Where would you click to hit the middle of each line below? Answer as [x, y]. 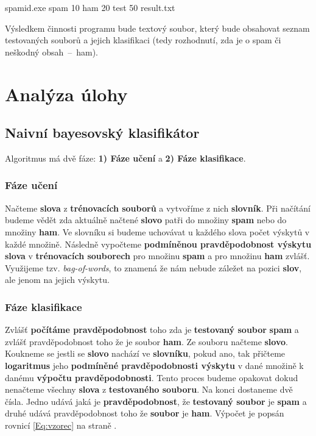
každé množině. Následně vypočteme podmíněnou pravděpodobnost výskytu [158, 244]
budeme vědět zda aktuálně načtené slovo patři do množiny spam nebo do [146, 220]
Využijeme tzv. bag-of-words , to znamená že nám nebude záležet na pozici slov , [153, 267]
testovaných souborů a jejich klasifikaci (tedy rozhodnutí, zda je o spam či [143, 40]
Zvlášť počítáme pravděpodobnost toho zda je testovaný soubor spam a [152, 330]
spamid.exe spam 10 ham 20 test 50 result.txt [90, 7]
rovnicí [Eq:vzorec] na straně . [61, 425]
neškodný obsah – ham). [52, 52]
